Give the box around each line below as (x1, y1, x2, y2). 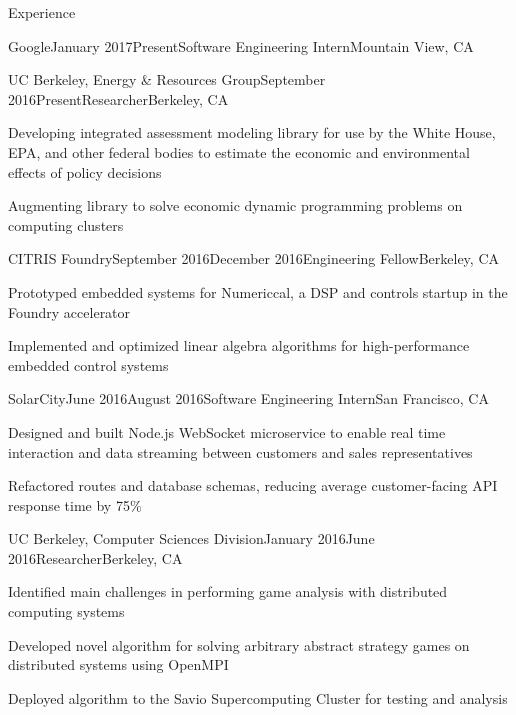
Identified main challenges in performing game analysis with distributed (8, 581, 448, 602)
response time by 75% (8, 494, 142, 515)
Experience (8, 2, 76, 22)
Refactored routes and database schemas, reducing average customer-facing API (8, 475, 498, 496)
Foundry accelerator (8, 301, 131, 322)
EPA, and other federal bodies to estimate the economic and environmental (8, 141, 470, 162)
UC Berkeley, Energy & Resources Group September (8, 69, 326, 90)
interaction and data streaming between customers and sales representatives (8, 441, 473, 462)
